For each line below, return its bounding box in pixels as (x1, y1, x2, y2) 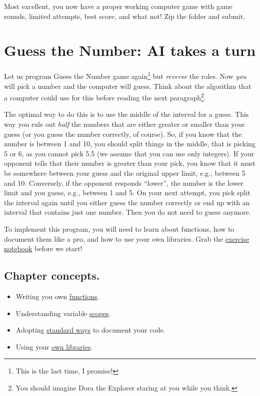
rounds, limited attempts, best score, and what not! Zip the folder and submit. (4, 10, 245, 21)
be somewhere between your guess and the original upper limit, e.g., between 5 (4, 167, 245, 178)
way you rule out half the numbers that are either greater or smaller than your (4, 119, 245, 129)
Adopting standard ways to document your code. (15, 325, 165, 335)
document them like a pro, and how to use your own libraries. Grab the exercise (4, 233, 249, 244)
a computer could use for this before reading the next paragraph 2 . (4, 91, 206, 102)
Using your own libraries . (15, 341, 93, 352)
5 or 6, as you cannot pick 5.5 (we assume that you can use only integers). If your (4, 148, 254, 158)
